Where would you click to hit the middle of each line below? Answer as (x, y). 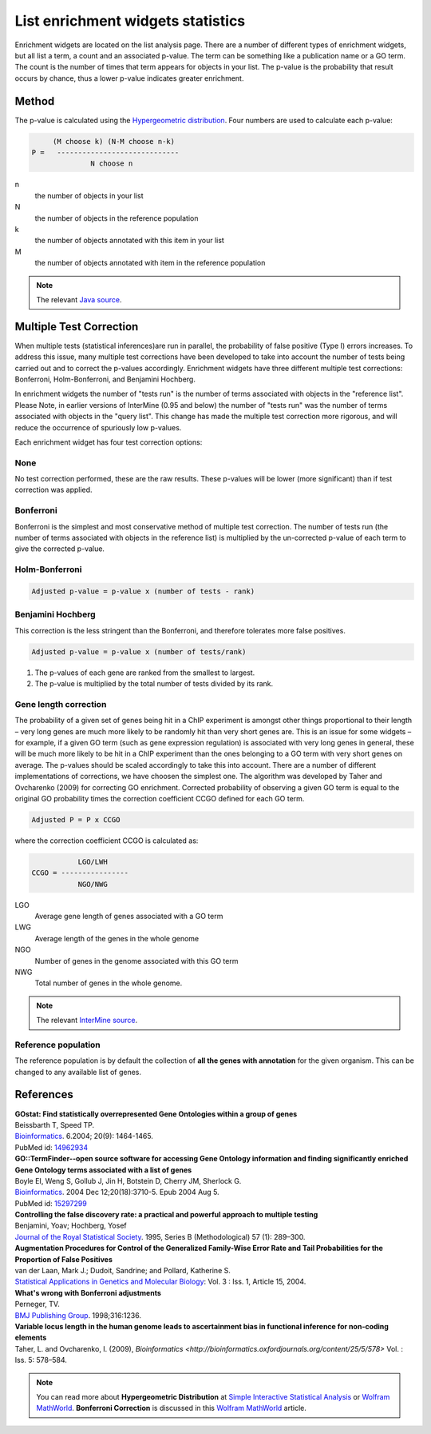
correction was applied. (53, 490)
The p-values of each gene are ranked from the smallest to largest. (145, 673)
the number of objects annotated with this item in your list (130, 241)
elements (31, 1338)
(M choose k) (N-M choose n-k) (114, 141)
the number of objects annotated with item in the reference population (150, 263)
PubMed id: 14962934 (51, 1147)
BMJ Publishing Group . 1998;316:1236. (78, 1315)
